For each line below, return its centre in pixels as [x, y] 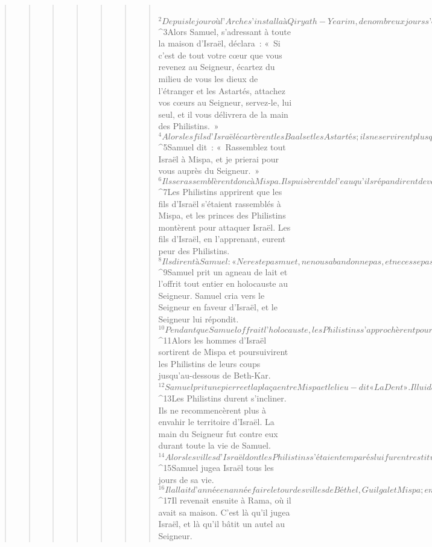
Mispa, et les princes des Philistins [222, 215]
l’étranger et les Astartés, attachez [222, 90]
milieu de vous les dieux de [208, 79]
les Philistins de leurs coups [209, 363]
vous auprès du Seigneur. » [209, 171]
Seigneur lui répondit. [199, 318]
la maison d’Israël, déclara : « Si [219, 43]
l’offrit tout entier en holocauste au [223, 283]
